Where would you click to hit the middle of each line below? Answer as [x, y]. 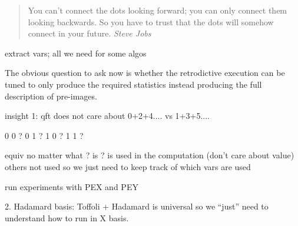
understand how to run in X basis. [67, 217]
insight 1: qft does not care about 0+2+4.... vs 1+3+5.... [107, 116]
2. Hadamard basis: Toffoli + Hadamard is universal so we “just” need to [137, 206]
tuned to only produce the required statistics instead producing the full [133, 84]
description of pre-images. [51, 96]
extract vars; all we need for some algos [76, 53]
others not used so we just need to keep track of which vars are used [128, 166]
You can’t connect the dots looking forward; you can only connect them [158, 10]
